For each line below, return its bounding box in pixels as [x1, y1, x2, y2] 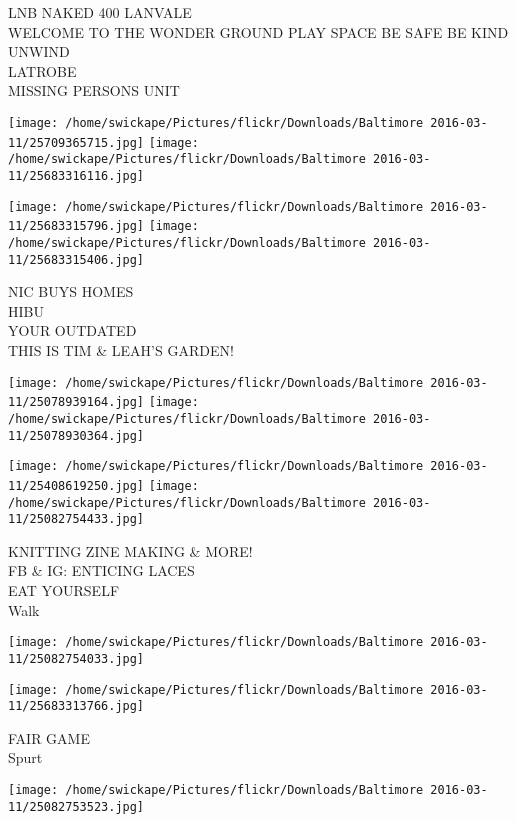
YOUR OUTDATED [8, 320, 137, 341]
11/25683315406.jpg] [8, 252, 145, 267]
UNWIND [8, 41, 70, 62]
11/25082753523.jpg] [8, 799, 145, 814]
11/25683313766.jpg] [8, 699, 145, 714]
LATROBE [8, 60, 77, 81]
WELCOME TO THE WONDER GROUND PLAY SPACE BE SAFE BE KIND [8, 21, 509, 42]
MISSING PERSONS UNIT [8, 80, 180, 101]
